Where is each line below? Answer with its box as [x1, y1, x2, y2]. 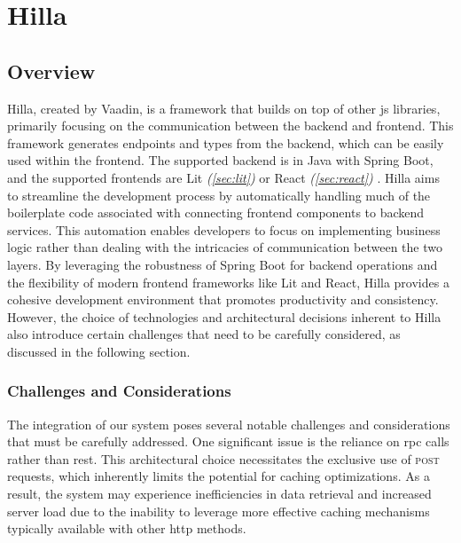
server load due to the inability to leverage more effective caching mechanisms [7, 501, 430, 520]
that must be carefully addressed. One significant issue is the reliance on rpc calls [7, 432, 449, 451]
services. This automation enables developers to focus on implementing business [7, 220, 441, 239]
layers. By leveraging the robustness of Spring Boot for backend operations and [7, 255, 438, 273]
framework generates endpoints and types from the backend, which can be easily [7, 133, 444, 152]
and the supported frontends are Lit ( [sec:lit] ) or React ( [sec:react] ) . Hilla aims [7, 168, 440, 186]
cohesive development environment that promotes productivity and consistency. [7, 290, 439, 309]
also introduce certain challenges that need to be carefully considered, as [7, 325, 401, 343]
